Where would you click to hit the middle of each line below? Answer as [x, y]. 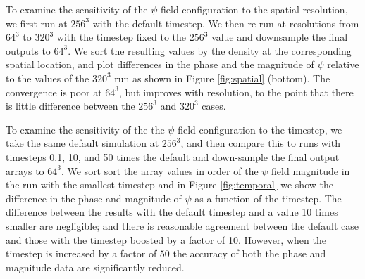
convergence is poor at [54, 92]
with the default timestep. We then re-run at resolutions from [226, 23]
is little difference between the [70, 106]
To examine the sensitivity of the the [85, 129]
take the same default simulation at [82, 143]
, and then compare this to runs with [261, 143]
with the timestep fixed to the [122, 37]
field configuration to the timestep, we [260, 129]
